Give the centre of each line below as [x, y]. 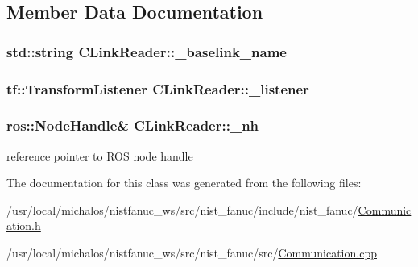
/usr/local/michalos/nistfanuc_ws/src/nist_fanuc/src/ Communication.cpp [192, 253]
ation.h [24, 225]
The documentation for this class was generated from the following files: [184, 183]
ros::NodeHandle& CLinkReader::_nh [133, 125]
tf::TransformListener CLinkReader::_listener [158, 88]
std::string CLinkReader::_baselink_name [147, 51]
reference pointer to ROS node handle [100, 155]
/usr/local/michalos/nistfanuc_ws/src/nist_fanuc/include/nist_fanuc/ [182, 209]
